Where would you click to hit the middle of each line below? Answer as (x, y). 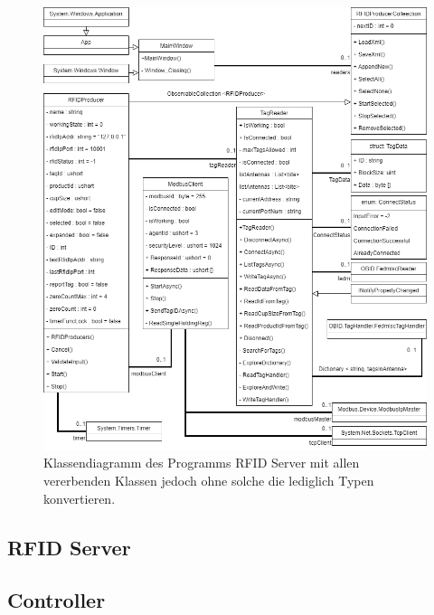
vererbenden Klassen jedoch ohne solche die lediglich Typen (209, 481)
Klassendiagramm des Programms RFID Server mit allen (202, 463)
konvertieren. (80, 498)
